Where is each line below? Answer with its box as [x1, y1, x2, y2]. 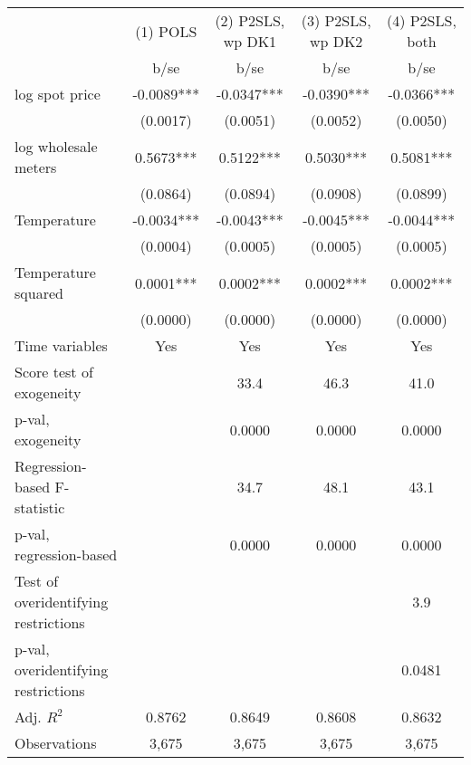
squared [14, 282, 63, 303]
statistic [14, 497, 65, 518]
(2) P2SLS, [215, 10, 285, 31]
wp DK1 [223, 31, 277, 52]
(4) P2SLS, [386, 10, 457, 31]
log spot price [14, 83, 101, 104]
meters [14, 157, 57, 177]
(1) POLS [135, 20, 197, 42]
